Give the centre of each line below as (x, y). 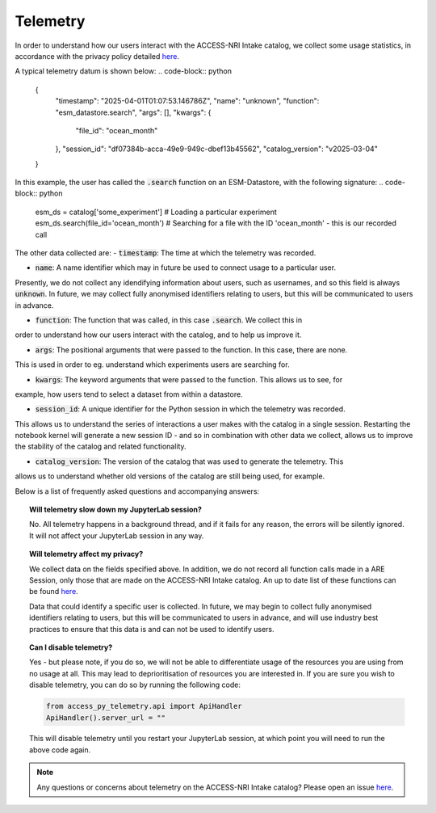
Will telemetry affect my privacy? (86, 554)
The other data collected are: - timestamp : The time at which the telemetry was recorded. (166, 253)
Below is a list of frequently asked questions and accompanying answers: (137, 491)
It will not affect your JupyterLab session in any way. (117, 535)
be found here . (54, 592)
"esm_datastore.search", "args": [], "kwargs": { (133, 112)
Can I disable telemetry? (71, 647)
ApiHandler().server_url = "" (105, 718)
